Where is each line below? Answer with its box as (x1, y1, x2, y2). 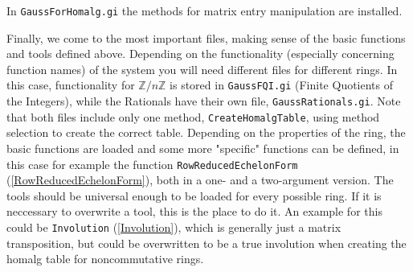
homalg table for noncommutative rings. (6, 250, 204, 267)
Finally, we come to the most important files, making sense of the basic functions (6, 29, 406, 46)
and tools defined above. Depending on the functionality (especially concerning (6, 45, 395, 62)
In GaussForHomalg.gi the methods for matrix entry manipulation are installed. (6, 2, 403, 19)
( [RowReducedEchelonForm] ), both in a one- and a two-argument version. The (6, 171, 394, 188)
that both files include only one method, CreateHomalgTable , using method (6, 108, 380, 125)
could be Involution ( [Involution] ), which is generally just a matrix (6, 219, 341, 236)
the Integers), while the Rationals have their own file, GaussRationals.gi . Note (6, 93, 401, 109)
